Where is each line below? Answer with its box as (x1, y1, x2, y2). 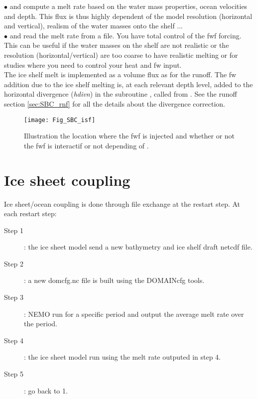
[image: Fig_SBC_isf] (24, 116, 96, 124)
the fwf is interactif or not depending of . (24, 140, 149, 150)
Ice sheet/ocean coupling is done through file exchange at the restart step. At (4, 198, 241, 209)
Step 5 (4, 369, 23, 379)
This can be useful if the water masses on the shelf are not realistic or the (4, 40, 229, 50)
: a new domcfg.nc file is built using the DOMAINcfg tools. (24, 275, 205, 285)
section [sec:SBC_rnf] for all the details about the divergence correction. (4, 98, 225, 109)
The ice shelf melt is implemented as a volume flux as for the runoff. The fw (4, 69, 237, 80)
